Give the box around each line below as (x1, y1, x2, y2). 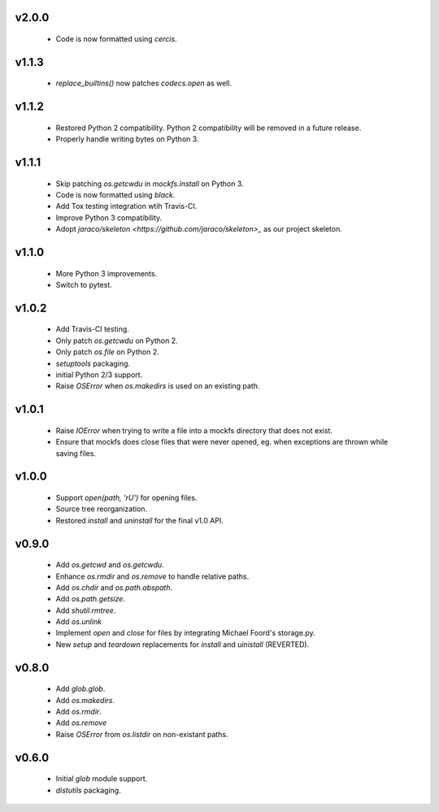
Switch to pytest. (55, 280, 113, 289)
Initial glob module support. (55, 774, 148, 784)
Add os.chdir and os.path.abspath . (55, 582, 173, 593)
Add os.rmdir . (55, 707, 102, 717)
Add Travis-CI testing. (55, 324, 129, 334)
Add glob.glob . (55, 684, 106, 694)
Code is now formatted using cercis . (55, 34, 178, 44)
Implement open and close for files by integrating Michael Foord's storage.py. (55, 628, 316, 638)
